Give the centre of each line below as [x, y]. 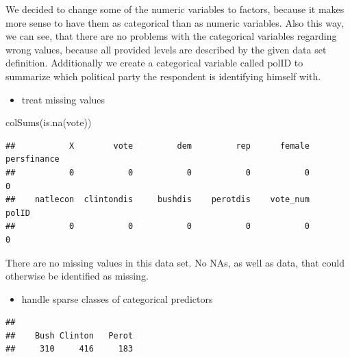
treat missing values [63, 99]
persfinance [33, 159]
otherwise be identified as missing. [77, 276]
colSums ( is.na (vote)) [49, 122]
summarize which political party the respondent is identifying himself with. [163, 76]
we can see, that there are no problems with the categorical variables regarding [171, 36]
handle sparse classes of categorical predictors [117, 298]
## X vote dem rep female [158, 146]
